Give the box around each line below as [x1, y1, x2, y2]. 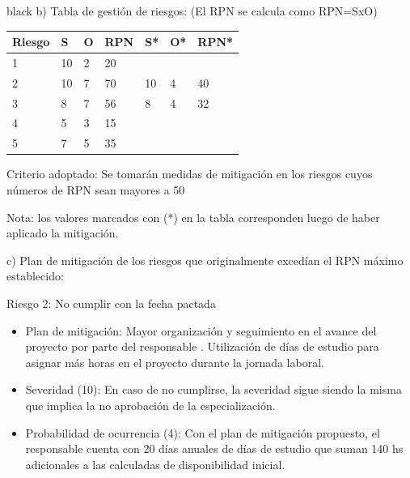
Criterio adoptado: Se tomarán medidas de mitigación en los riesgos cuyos [6, 165, 373, 182]
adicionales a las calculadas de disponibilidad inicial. [25, 455, 285, 472]
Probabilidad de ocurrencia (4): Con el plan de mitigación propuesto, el [25, 424, 380, 441]
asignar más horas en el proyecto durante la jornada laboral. [25, 353, 324, 370]
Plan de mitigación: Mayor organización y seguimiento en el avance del [25, 322, 377, 339]
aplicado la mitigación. [6, 224, 119, 241]
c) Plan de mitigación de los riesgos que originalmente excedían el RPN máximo [6, 251, 404, 268]
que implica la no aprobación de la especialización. [25, 396, 276, 413]
